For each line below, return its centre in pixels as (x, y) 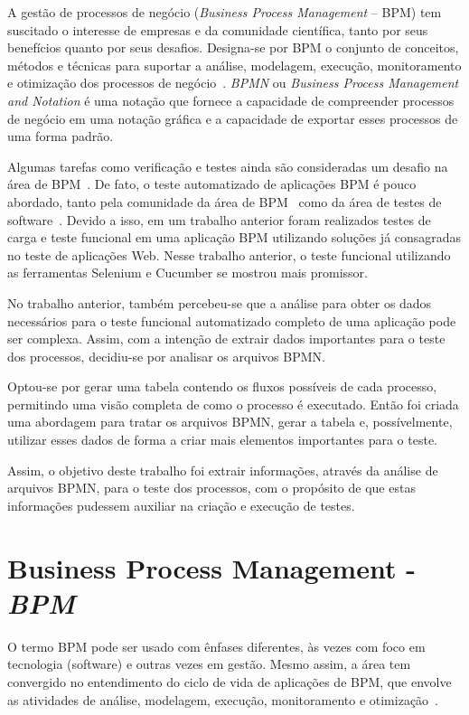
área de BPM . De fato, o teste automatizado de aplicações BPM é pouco (212, 184)
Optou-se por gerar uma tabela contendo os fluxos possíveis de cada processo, (222, 386)
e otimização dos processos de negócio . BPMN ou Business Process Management (233, 83)
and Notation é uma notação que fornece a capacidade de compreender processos (231, 100)
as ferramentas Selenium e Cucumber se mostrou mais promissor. (188, 273)
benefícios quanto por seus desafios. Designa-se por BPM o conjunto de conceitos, (233, 47)
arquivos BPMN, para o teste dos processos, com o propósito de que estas (211, 488)
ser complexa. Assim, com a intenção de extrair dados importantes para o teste (226, 339)
